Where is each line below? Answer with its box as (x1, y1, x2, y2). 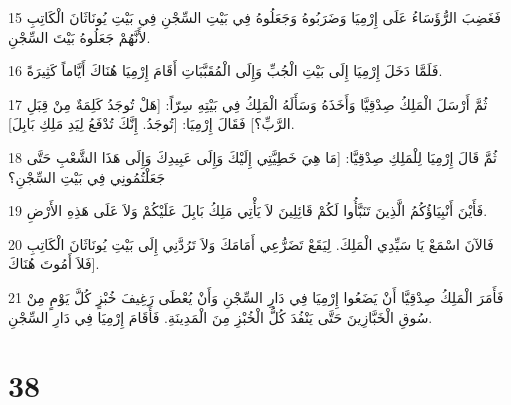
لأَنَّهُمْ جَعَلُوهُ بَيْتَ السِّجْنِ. (8, 26, 151, 47)
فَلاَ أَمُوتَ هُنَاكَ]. (8, 253, 100, 274)
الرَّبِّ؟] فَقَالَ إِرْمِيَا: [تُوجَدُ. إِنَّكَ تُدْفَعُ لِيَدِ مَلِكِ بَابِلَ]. (8, 113, 295, 134)
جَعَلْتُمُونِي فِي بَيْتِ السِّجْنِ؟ (8, 166, 166, 187)
